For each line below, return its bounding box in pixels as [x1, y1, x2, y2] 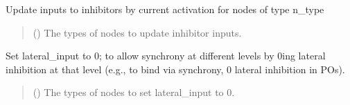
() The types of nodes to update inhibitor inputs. [33, 25, 242, 39]
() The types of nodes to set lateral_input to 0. [33, 85, 235, 99]
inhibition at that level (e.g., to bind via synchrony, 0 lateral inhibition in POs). [6, 61, 345, 76]
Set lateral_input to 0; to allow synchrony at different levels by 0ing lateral [6, 48, 326, 63]
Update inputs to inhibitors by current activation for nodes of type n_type [6, 2, 324, 16]
